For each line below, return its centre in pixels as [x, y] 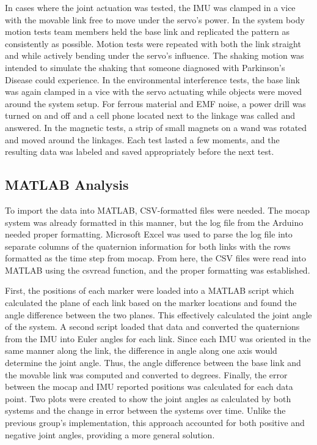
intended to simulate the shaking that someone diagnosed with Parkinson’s [145, 67]
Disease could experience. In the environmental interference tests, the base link [152, 79]
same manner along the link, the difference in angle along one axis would [141, 350]
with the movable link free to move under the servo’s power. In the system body [155, 19]
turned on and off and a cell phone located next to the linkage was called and [150, 115]
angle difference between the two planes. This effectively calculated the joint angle [158, 314]
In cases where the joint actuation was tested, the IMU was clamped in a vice [150, 7]
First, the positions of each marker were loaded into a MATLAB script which [150, 290]
